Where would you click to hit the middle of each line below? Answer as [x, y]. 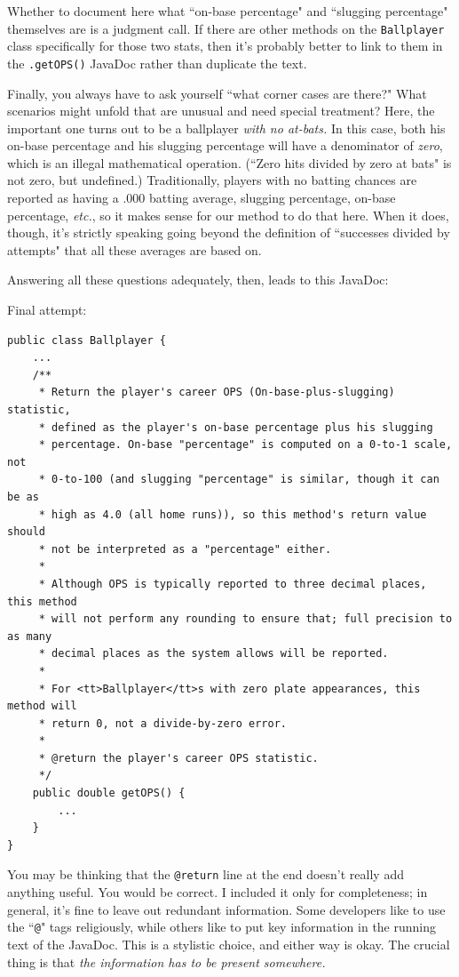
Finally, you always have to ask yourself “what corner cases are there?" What [217, 93]
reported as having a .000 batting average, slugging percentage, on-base [202, 198]
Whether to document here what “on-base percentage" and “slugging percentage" [228, 11]
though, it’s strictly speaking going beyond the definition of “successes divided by [229, 232]
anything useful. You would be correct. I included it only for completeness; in [218, 892]
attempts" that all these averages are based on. [135, 249]
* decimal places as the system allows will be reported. [214, 654]
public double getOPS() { [109, 793]
